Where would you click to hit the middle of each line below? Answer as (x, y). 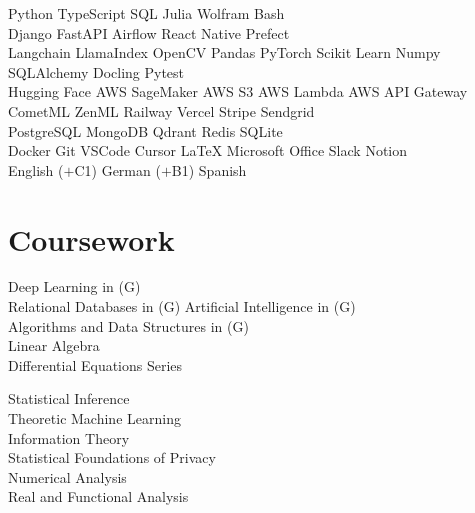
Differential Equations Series (95, 364)
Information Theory (69, 437)
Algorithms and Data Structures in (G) (128, 325)
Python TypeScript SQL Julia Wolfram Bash (146, 13)
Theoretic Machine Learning (94, 418)
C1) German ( (117, 169)
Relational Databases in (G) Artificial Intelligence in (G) (182, 306)
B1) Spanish (209, 169)
